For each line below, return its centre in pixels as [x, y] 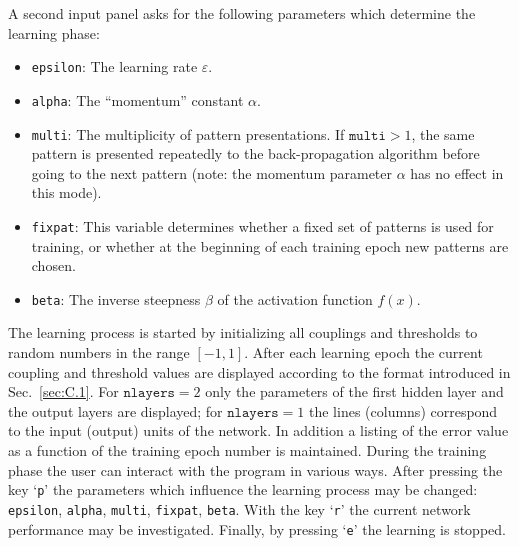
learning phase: [54, 32]
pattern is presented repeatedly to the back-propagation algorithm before [255, 153]
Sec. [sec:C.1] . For [63, 391]
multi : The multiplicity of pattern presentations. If [188, 133]
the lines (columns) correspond [403, 410]
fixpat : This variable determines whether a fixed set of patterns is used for [262, 225]
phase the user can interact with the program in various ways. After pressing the [255, 469]
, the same [443, 133]
